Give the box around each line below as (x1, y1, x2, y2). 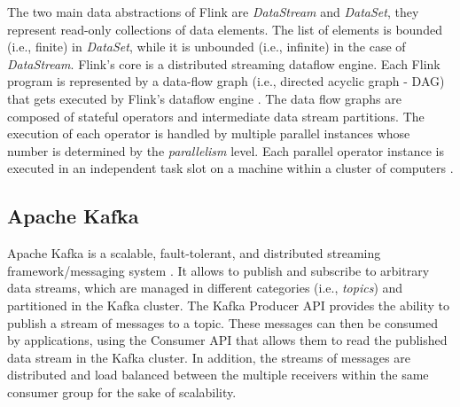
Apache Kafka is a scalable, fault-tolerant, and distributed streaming (7, 244, 381, 262)
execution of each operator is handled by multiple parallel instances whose (7, 124, 410, 143)
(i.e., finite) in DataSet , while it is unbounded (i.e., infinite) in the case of (7, 37, 406, 56)
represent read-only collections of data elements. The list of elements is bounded (7, 20, 442, 38)
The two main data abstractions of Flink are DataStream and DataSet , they (7, 3, 419, 20)
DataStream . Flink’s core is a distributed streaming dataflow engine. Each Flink (7, 54, 441, 73)
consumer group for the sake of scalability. (7, 382, 237, 401)
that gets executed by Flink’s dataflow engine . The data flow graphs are (7, 89, 402, 107)
